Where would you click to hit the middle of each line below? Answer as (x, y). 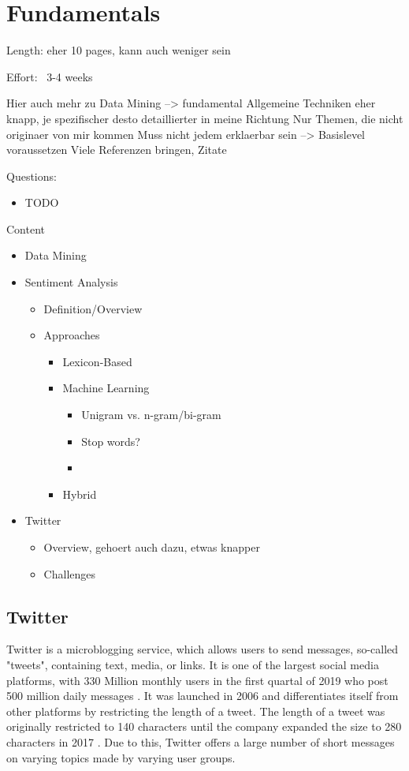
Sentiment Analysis (71, 282)
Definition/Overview (93, 308)
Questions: (32, 176)
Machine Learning (106, 388)
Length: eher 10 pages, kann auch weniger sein (119, 50)
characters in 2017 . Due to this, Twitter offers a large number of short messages (201, 741)
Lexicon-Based (97, 361)
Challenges (70, 573)
